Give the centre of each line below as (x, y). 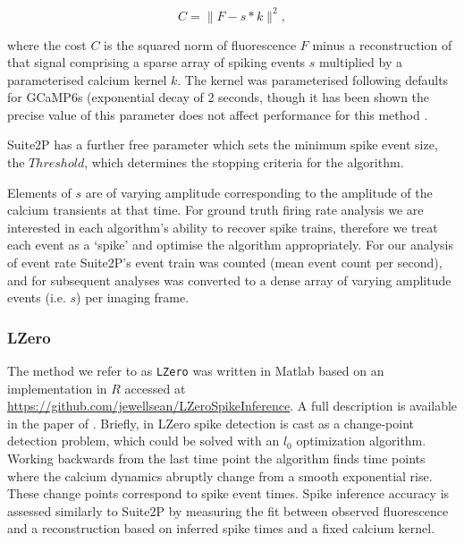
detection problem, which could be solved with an (143, 441)
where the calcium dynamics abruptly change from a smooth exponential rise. (220, 475)
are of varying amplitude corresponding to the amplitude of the (259, 192)
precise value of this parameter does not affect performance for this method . (218, 114)
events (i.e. (37, 297)
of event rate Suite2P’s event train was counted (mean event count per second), (225, 263)
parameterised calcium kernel (87, 79)
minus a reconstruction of (382, 44)
